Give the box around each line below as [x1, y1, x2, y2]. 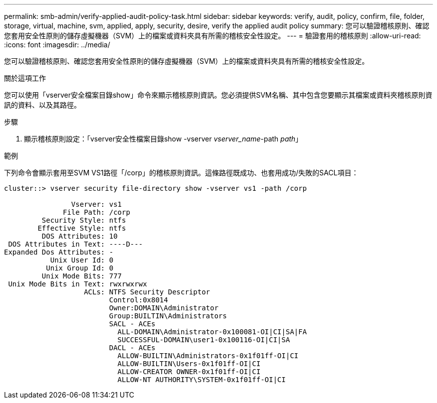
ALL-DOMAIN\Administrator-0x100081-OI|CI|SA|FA [117, 328, 307, 336]
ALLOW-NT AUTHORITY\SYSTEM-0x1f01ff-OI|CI [117, 376, 286, 384]
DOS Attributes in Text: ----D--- [8, 240, 143, 248]
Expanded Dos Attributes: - [4, 248, 114, 256]
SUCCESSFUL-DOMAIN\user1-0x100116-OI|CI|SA [117, 336, 290, 344]
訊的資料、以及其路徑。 [4, 101, 81, 109]
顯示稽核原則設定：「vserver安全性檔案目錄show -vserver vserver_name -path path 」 [24, 134, 303, 143]
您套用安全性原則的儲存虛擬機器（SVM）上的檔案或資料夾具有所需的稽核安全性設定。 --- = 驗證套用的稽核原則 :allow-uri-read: [4, 31, 421, 40]
